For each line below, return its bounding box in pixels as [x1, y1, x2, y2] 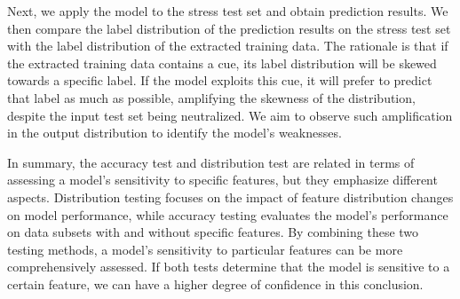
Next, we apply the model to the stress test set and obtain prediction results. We [7, 2, 448, 20]
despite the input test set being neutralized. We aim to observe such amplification [7, 106, 453, 124]
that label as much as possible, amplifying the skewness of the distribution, [7, 88, 416, 106]
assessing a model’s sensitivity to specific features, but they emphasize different [7, 170, 438, 189]
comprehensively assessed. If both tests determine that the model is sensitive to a [7, 257, 450, 276]
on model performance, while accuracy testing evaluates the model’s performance [7, 205, 448, 224]
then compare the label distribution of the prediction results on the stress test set [7, 19, 451, 37]
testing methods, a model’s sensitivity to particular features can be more [7, 240, 403, 258]
